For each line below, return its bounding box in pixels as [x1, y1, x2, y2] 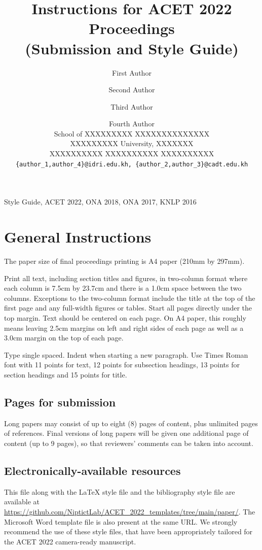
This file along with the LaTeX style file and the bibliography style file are [4, 486, 235, 497]
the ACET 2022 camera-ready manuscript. [4, 536, 136, 546]
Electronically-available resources [4, 462, 181, 478]
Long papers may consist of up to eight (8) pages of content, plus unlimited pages [4, 418, 258, 428]
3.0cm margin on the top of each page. [4, 332, 124, 343]
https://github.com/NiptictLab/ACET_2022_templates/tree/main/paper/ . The [4, 506, 255, 517]
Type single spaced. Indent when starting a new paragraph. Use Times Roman [4, 349, 248, 360]
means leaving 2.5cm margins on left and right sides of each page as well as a [4, 322, 244, 333]
